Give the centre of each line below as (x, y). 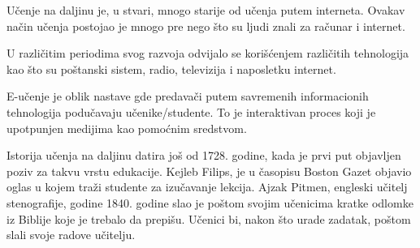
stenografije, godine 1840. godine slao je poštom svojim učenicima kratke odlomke (210, 202)
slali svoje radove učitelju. (71, 235)
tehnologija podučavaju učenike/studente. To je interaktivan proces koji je (191, 111)
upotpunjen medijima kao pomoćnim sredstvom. (127, 128)
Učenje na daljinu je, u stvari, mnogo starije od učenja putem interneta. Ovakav (206, 10)
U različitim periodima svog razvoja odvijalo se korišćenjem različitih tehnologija (208, 53)
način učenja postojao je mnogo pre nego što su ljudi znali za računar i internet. (206, 26)
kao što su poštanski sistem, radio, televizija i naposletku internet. (171, 68)
